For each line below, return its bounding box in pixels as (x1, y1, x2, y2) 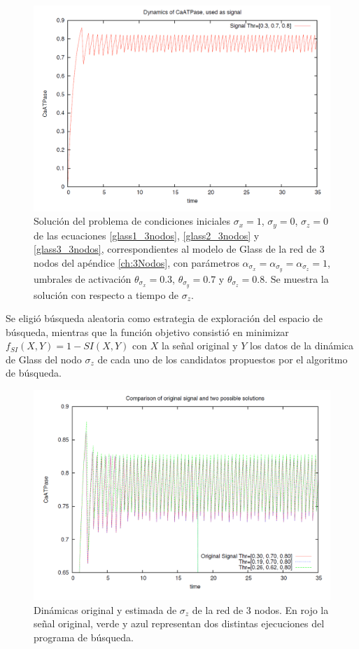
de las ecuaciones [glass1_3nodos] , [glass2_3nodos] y (34, 228, 260, 242)
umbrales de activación (34, 271, 132, 286)
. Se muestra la (265, 271, 329, 286)
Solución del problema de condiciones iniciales (34, 214, 230, 228)
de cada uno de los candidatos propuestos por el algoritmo (97, 351, 348, 366)
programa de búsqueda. (34, 630, 134, 645)
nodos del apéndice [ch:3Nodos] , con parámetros (34, 255, 239, 270)
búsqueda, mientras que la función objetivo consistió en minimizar (6, 324, 289, 339)
